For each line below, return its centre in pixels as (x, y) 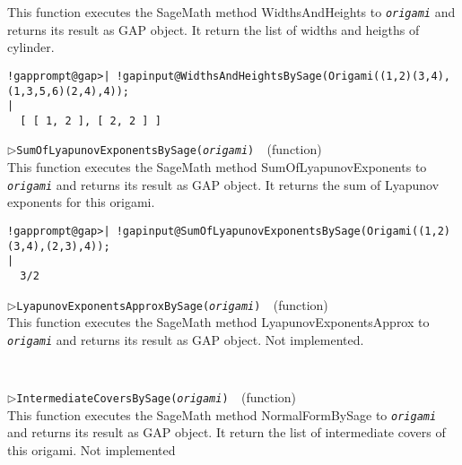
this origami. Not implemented (92, 450)
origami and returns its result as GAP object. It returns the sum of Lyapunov (223, 184)
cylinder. (31, 47)
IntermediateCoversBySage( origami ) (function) (157, 397)
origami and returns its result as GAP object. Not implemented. (186, 339)
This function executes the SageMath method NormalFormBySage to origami (222, 414)
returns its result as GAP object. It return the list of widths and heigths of (214, 29)
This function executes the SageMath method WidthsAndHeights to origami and (231, 12)
